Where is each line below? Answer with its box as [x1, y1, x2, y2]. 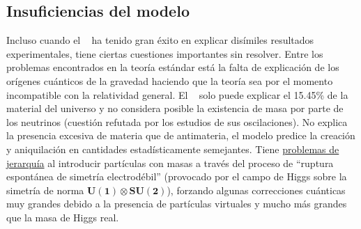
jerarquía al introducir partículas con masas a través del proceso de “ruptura [6, 155, 334, 170]
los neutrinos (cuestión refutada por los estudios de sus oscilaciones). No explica [6, 114, 348, 129]
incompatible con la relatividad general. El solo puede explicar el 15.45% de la [6, 87, 348, 102]
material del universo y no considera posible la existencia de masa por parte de [6, 101, 344, 116]
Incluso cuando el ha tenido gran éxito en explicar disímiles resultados [6, 33, 314, 47]
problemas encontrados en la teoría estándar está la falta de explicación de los [6, 60, 339, 74]
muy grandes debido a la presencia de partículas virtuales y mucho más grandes [6, 196, 347, 211]
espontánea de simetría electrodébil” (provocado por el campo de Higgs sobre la [6, 169, 347, 184]
